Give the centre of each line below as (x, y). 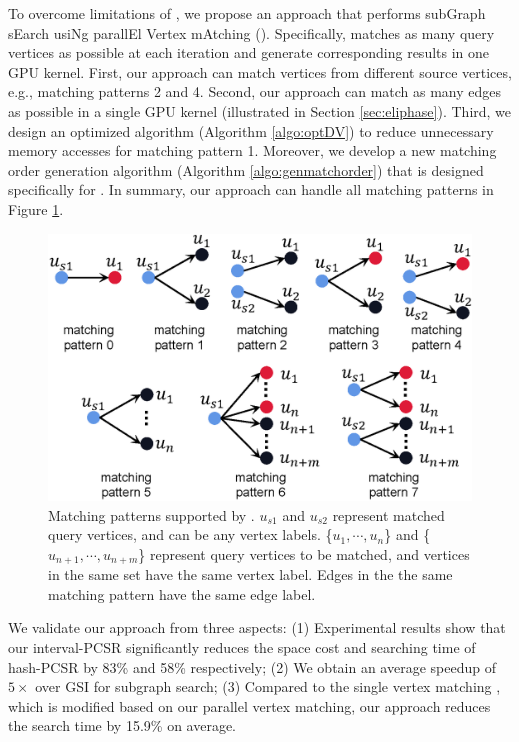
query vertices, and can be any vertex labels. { (190, 534)
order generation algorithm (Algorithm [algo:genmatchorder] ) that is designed (246, 169)
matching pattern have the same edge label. (182, 593)
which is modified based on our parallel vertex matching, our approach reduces (249, 705)
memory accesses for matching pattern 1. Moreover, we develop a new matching (252, 150)
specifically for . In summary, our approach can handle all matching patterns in (251, 189)
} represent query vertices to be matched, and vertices (304, 553)
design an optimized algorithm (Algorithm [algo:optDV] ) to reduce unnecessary (251, 130)
